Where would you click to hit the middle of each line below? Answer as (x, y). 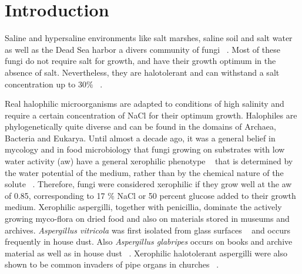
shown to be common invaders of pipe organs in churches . (112, 264)
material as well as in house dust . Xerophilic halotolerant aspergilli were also (146, 253)
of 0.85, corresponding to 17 (55, 195)
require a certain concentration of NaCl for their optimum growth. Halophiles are (151, 115)
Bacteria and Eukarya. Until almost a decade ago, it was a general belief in (140, 138)
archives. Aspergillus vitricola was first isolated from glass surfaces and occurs (147, 230)
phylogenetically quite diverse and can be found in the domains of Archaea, (140, 126)
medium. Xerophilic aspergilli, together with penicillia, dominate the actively (143, 207)
